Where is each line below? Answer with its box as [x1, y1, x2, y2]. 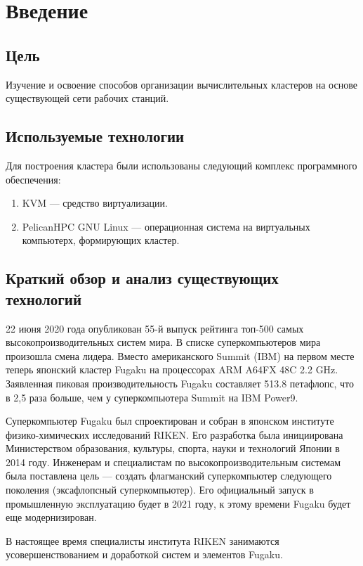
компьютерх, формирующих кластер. [22, 233, 180, 247]
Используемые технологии [6, 125, 185, 147]
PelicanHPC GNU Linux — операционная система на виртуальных [22, 219, 310, 233]
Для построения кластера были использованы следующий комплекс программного [6, 157, 357, 172]
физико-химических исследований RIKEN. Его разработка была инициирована [6, 427, 343, 442]
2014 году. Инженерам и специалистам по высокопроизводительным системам [6, 454, 341, 469]
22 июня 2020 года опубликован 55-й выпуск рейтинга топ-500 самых [6, 321, 304, 335]
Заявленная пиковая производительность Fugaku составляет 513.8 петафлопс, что [6, 375, 355, 390]
